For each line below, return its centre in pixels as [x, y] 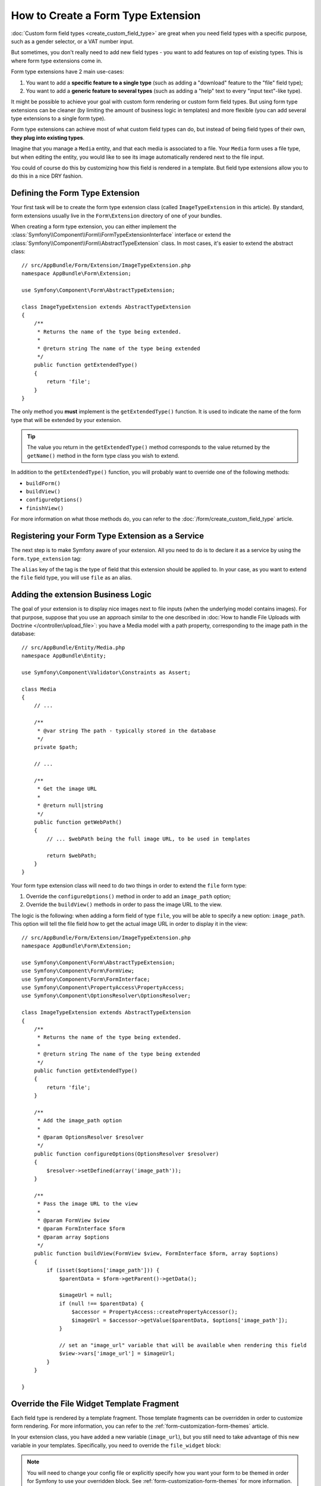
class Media [39, 689]
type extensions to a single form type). [58, 118]
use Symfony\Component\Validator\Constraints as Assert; [106, 672]
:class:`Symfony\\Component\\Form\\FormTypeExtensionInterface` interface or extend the [121, 235]
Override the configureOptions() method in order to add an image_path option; [128, 896]
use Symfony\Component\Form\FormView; [78, 971]
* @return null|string [70, 806]
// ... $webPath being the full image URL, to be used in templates [149, 839]
